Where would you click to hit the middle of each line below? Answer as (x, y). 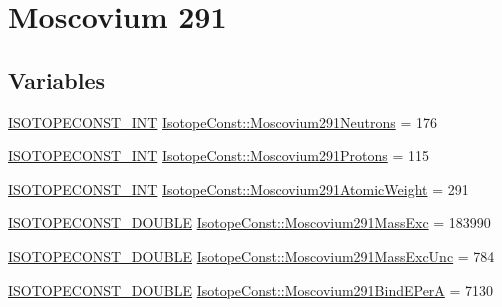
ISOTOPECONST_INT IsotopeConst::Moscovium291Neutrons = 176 (222, 121)
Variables (57, 79)
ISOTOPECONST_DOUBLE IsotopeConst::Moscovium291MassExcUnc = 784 (251, 255)
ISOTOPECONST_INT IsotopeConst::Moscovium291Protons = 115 (218, 155)
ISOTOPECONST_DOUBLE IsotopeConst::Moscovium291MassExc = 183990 (249, 222)
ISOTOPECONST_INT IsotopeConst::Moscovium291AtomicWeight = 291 (238, 188)
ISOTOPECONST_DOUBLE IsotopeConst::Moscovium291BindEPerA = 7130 (251, 289)
